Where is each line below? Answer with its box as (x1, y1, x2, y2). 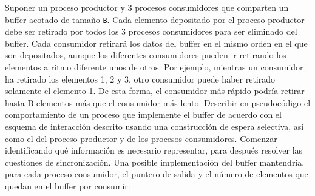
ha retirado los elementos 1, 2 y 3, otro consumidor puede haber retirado (5, 72, 276, 85)
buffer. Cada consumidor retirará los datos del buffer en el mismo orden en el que (5, 36, 308, 49)
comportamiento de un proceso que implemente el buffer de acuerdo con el (5, 108, 282, 121)
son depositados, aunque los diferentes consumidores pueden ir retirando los (5, 49, 286, 61)
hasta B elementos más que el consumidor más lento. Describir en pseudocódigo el (5, 96, 311, 109)
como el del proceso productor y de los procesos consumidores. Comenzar (5, 132, 277, 144)
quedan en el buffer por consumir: (5, 179, 130, 192)
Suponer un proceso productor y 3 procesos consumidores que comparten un (5, 1, 289, 13)
